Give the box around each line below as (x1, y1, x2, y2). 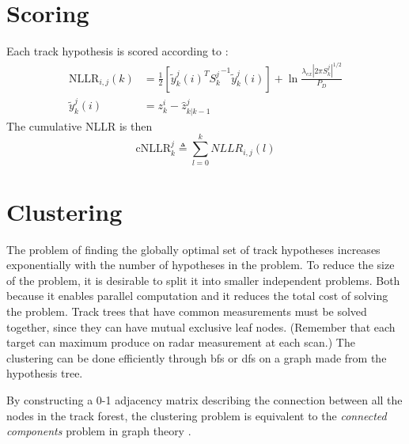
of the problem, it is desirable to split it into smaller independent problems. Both (6, 271, 400, 288)
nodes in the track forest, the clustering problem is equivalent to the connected (6, 407, 387, 423)
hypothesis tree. (6, 365, 83, 381)
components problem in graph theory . (6, 423, 191, 439)
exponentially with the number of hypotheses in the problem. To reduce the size (6, 256, 395, 273)
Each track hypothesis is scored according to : (6, 43, 229, 59)
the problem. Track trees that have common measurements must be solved (6, 303, 367, 320)
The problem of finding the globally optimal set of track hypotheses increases (6, 241, 381, 257)
